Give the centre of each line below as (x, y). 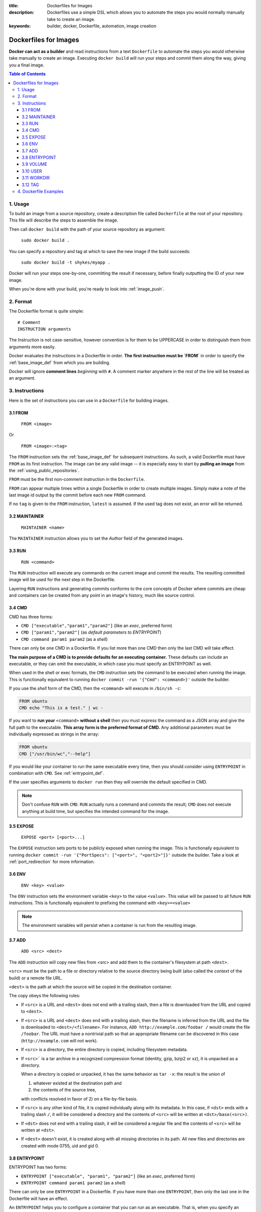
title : (14, 6)
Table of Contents (27, 74)
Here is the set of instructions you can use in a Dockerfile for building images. (89, 400)
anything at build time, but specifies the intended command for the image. (95, 811)
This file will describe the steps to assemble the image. (64, 220)
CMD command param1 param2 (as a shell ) (65, 639)
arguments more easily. (32, 347)
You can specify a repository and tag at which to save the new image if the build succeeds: (100, 251)
